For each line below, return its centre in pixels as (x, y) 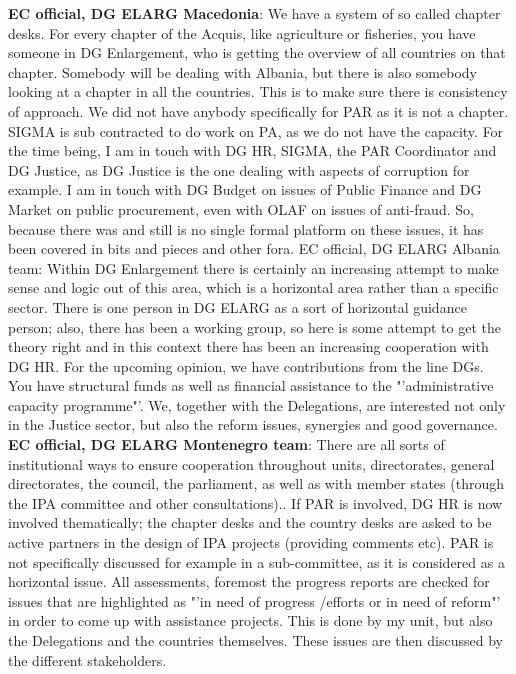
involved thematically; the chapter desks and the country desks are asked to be (250, 522)
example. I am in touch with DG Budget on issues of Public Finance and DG (245, 189)
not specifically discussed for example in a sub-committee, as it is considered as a (256, 561)
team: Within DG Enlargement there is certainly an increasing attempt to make (253, 267)
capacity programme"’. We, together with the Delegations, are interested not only (257, 404)
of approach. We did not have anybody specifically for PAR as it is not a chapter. (258, 110)
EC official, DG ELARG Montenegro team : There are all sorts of (226, 444)
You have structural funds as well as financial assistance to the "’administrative (251, 385)
